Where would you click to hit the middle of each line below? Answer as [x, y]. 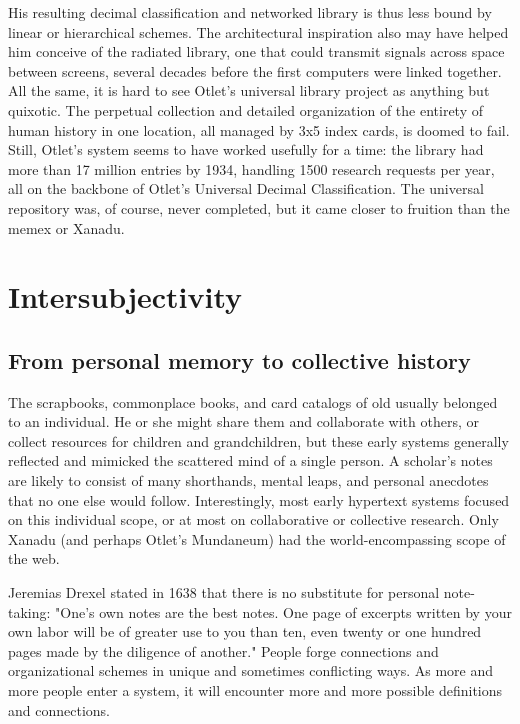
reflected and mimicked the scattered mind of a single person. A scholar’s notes [250, 460]
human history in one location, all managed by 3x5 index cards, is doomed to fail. [259, 129]
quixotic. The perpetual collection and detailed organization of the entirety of [245, 109]
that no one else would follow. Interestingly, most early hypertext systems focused [259, 499]
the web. [34, 558]
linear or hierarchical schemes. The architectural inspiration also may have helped [258, 31]
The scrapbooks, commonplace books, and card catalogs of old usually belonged [253, 401]
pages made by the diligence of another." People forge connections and [223, 650]
